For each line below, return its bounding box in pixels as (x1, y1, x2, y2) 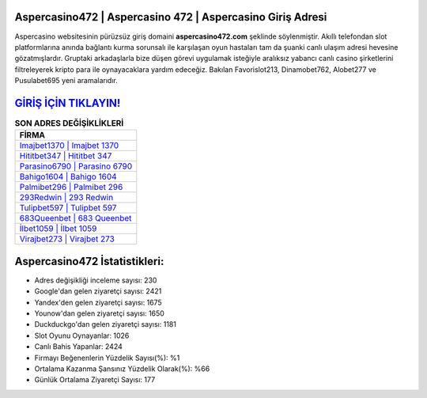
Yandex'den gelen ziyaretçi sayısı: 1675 (34, 298, 162, 307)
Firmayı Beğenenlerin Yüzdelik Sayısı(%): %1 (34, 353, 180, 362)
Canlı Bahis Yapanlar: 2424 (34, 342, 123, 351)
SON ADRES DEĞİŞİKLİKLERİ (14, 118, 124, 129)
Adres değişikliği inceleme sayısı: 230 (34, 275, 157, 285)
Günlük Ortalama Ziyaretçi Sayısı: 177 (34, 375, 156, 385)
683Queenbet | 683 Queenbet (19, 213, 132, 224)
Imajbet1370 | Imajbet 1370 (19, 140, 119, 151)
